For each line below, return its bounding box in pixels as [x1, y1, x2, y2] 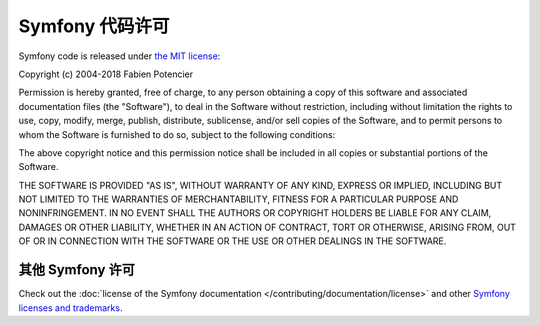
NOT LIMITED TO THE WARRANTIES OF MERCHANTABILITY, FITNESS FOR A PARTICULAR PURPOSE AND [18, 193, 459, 205]
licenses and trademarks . [18, 301, 123, 314]
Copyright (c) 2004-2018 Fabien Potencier [18, 68, 194, 80]
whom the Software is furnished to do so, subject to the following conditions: [18, 128, 336, 140]
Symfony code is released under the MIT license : [18, 50, 221, 62]
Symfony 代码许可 [18, 15, 170, 37]
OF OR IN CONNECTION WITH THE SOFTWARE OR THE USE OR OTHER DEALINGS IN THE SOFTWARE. [18, 235, 447, 247]
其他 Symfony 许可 [18, 261, 135, 279]
